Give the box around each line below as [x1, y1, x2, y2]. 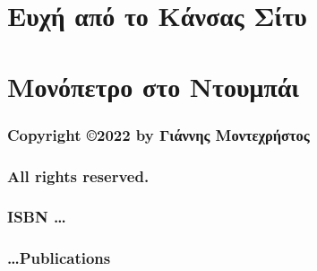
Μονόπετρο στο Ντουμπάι [7, 67, 300, 104]
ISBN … [7, 205, 66, 228]
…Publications [7, 247, 111, 269]
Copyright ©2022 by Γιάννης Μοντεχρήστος [7, 123, 310, 145]
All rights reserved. [7, 164, 150, 187]
